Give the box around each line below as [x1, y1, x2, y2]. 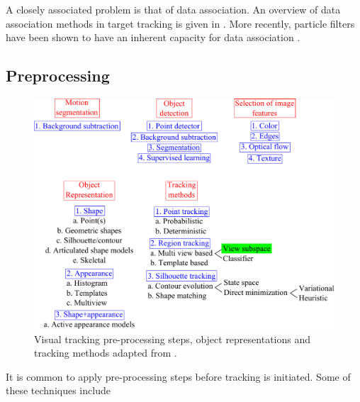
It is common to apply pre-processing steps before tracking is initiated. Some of [6, 369, 351, 384]
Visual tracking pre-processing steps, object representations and [34, 331, 311, 346]
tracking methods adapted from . [34, 345, 177, 360]
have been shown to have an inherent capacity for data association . [6, 30, 300, 45]
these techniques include [6, 383, 111, 398]
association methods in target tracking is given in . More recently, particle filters [6, 16, 355, 30]
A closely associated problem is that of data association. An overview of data [6, 2, 341, 16]
